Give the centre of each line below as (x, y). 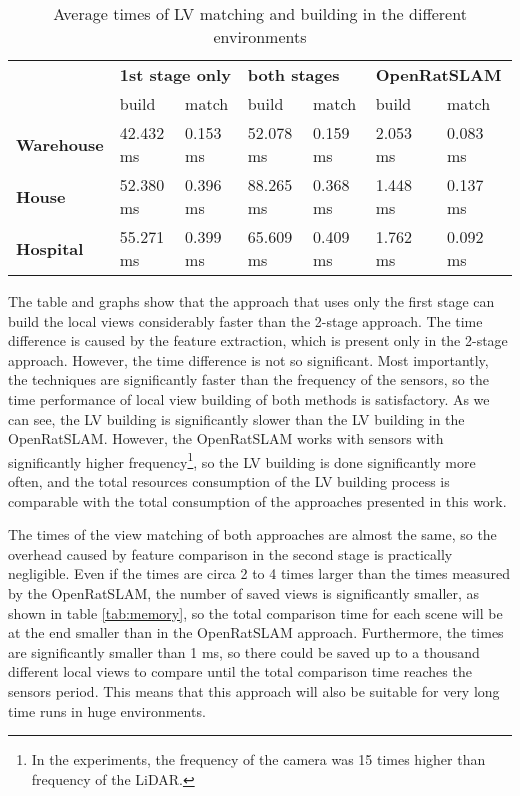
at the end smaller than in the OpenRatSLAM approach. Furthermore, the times (256, 632)
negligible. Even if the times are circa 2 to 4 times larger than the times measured (259, 573)
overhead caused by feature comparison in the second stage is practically (230, 553)
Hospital (50, 248)
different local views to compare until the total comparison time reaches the (240, 671)
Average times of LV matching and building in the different (260, 13)
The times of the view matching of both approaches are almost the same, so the (252, 534)
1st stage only (175, 74)
